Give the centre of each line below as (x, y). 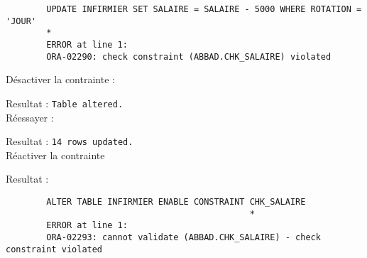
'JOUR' (21, 21)
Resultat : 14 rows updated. (70, 141)
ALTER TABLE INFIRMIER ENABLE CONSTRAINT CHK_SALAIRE (176, 201)
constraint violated (54, 249)
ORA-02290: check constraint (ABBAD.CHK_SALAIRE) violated (189, 57)
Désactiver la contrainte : (60, 79)
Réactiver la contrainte (55, 155)
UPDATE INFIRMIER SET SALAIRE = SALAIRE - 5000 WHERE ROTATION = (204, 9)
